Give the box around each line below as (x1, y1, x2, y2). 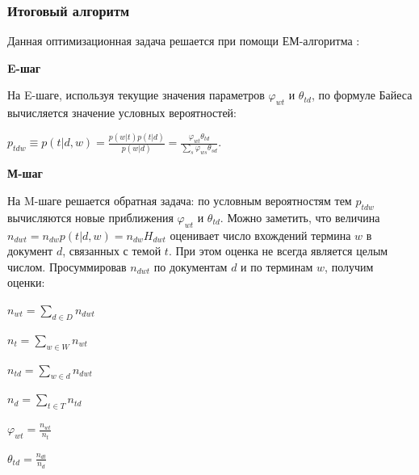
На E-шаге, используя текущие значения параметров (7, 86, 265, 103)
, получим (325, 258, 374, 275)
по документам (153, 258, 228, 275)
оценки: (7, 274, 45, 291)
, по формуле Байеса (311, 86, 413, 103)
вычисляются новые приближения (7, 208, 174, 225)
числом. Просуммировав (7, 258, 127, 275)
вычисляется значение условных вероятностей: (7, 104, 237, 121)
